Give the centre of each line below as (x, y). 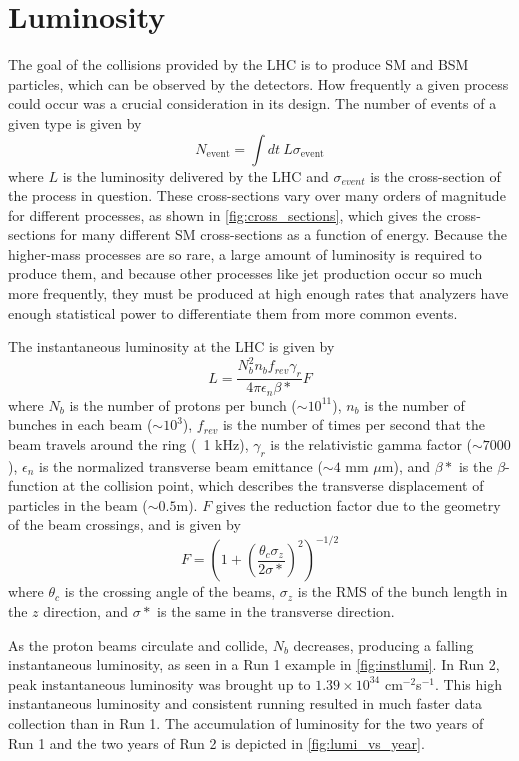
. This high (468, 683)
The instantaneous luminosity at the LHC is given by (171, 346)
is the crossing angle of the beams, (170, 591)
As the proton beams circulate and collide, (138, 644)
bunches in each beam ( (80, 424)
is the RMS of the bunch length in (402, 591)
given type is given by (75, 122)
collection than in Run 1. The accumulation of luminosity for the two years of (246, 723)
